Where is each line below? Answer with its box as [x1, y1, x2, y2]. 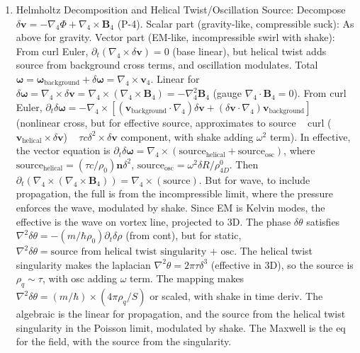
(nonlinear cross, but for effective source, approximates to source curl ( [16, 115, 332, 130]
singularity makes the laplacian [16, 257, 151, 272]
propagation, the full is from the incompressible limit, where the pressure [16, 186, 333, 201]
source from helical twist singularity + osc [50, 247, 235, 257]
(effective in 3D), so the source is [210, 257, 354, 272]
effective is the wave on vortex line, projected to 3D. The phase [16, 214, 291, 228]
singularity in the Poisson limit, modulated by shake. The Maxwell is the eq [16, 320, 346, 335]
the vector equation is [16, 143, 111, 158]
